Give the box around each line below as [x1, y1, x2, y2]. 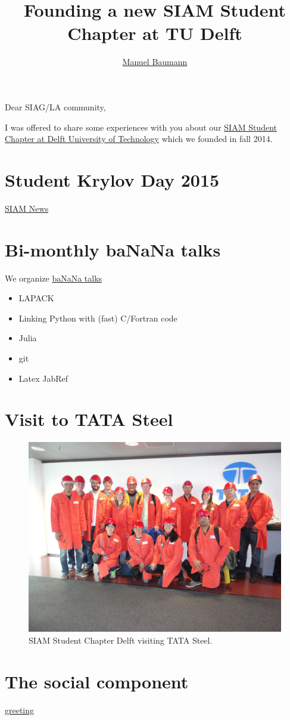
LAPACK [18, 292, 54, 304]
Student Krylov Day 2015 [5, 167, 220, 191]
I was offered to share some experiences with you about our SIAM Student [5, 120, 277, 133]
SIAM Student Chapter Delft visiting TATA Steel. [29, 634, 213, 646]
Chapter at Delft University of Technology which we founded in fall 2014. [5, 132, 273, 145]
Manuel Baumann [122, 55, 188, 68]
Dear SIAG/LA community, [5, 100, 106, 113]
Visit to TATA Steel [5, 407, 173, 431]
